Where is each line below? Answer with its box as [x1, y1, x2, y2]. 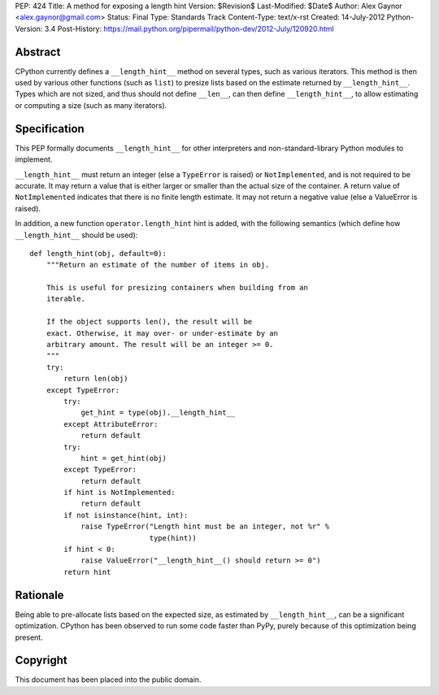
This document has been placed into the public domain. [15, 675, 202, 684]
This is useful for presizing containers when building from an [46, 283, 308, 293]
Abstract [15, 45, 61, 59]
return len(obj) [63, 374, 128, 384]
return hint [63, 567, 111, 576]
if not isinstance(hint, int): [63, 510, 189, 519]
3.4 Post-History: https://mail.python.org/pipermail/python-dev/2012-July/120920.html [44, 24, 334, 33]
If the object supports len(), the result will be [46, 317, 253, 327]
